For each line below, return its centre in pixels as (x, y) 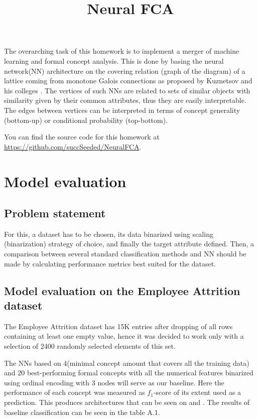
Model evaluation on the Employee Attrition (122, 290)
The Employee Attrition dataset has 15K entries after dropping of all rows (118, 326)
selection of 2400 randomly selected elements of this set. (90, 346)
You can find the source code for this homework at (82, 137)
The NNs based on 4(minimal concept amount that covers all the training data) (127, 363)
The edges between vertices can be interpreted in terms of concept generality (122, 110)
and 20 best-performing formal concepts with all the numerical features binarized (129, 373)
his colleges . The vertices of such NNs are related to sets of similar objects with (127, 90)
